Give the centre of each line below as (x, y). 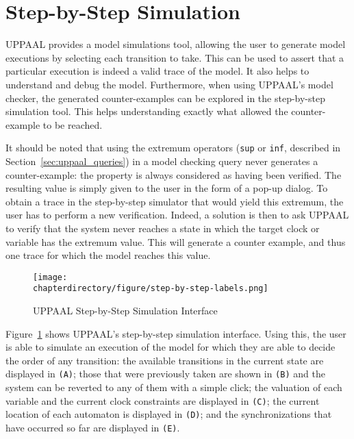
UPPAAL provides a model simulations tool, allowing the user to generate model (176, 44)
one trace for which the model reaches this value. (108, 255)
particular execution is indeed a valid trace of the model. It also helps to (157, 71)
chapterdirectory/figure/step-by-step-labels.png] (151, 289)
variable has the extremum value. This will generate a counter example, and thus (176, 241)
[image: (50, 277)
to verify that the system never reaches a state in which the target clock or (163, 228)
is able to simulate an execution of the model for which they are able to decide (170, 347)
